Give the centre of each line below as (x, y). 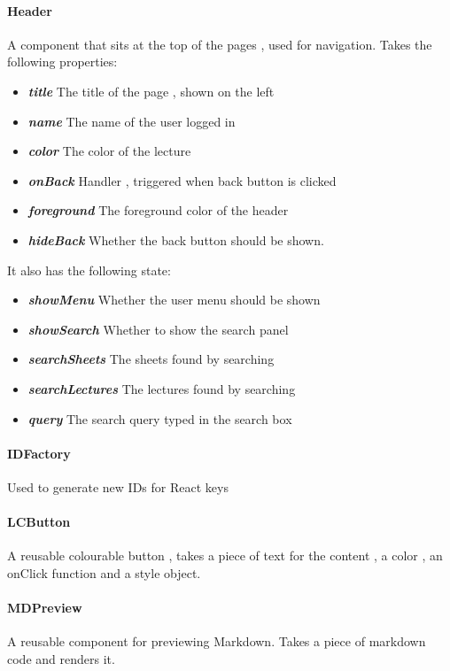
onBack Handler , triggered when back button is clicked (182, 180)
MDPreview (45, 608)
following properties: (62, 62)
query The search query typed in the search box (160, 418)
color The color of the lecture (109, 151)
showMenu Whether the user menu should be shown (174, 300)
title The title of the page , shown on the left (151, 91)
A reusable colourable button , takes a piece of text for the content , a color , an (225, 555)
